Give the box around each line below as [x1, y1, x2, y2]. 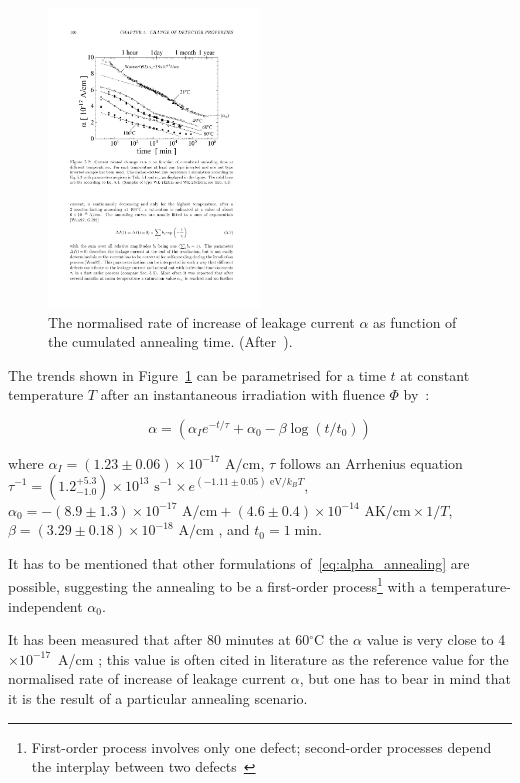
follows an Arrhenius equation [279, 452, 463, 473]
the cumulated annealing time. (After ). [48, 331, 293, 352]
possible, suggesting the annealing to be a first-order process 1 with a [8, 573, 427, 596]
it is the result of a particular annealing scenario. [8, 687, 308, 708]
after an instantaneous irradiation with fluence [100, 384, 385, 405]
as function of [373, 311, 457, 332]
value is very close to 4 [366, 629, 506, 650]
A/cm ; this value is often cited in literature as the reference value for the [58, 648, 509, 669]
